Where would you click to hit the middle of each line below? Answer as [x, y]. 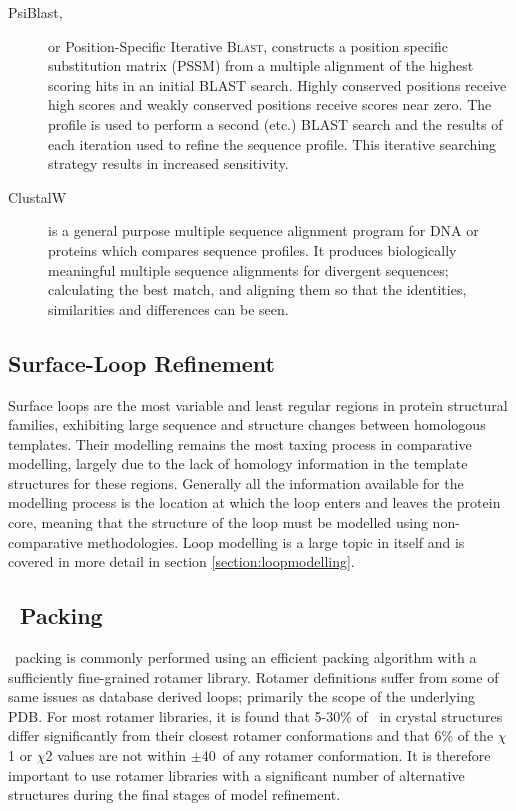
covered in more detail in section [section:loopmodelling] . [181, 561]
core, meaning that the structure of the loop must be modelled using [218, 522]
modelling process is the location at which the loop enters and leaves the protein [254, 502]
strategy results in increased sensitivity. [168, 163]
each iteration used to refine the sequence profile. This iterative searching [272, 143]
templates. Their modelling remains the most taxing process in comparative [240, 443]
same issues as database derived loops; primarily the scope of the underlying [242, 696]
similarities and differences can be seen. [168, 308]
